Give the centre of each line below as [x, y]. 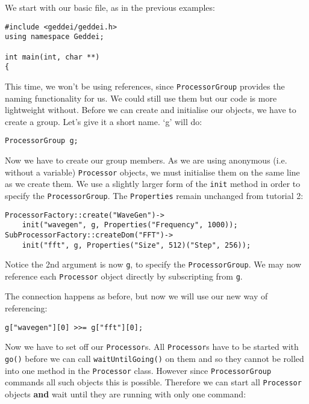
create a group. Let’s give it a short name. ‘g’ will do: [104, 121]
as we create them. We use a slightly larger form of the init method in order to [153, 184]
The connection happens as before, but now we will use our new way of [136, 296]
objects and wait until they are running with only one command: [126, 393]
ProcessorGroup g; [42, 141]
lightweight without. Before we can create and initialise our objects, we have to [151, 110]
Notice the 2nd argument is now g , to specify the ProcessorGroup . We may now [153, 264]
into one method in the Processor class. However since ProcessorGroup [138, 370]
